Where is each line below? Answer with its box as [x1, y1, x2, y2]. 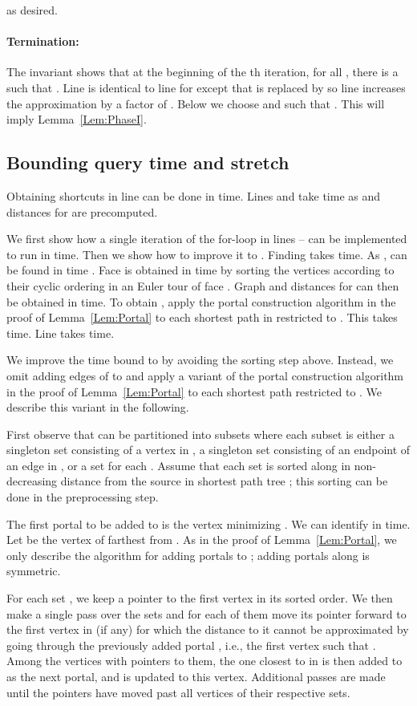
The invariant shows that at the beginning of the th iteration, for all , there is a [6, 63, 399, 80]
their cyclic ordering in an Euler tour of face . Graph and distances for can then [6, 277, 399, 294]
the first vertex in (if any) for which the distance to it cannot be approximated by [6, 621, 409, 638]
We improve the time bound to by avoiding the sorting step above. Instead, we [6, 351, 394, 368]
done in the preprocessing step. [6, 489, 159, 505]
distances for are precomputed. [6, 203, 158, 220]
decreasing [6, 473, 58, 489]
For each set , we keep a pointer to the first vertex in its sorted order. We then [6, 590, 393, 607]
